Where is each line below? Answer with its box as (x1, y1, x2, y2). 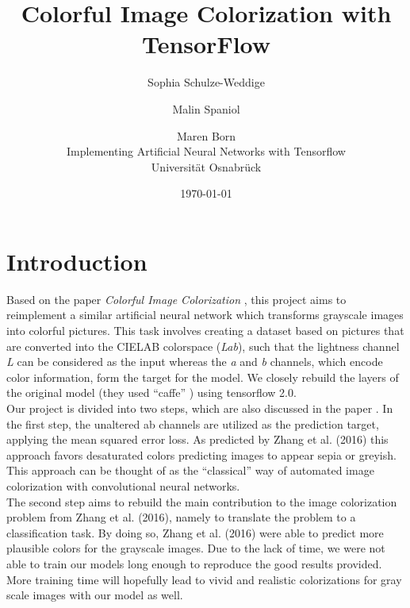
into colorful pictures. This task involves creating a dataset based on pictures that (6, 322, 404, 338)
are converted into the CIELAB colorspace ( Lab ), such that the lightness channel (6, 337, 400, 354)
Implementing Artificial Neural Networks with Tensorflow (67, 143, 346, 160)
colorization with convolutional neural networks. (6, 477, 240, 494)
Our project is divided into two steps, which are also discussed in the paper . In (6, 399, 393, 416)
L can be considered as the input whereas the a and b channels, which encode (6, 353, 383, 370)
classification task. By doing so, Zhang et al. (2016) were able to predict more (6, 524, 384, 541)
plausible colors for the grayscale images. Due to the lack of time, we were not (6, 540, 385, 556)
